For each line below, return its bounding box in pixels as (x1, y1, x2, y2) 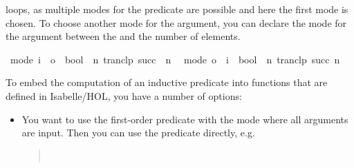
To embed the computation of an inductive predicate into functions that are (6, 75, 328, 90)
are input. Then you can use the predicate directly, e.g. (21, 125, 255, 140)
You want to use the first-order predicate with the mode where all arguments (21, 112, 348, 126)
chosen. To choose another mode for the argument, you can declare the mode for (6, 15, 347, 30)
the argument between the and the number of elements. (6, 29, 241, 43)
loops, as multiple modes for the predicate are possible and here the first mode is (6, 2, 348, 16)
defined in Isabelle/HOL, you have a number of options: (6, 88, 242, 103)
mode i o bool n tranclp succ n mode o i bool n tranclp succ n (10, 52, 340, 66)
